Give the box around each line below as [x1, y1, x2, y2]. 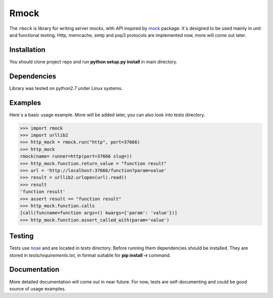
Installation [9, 45, 45, 54]
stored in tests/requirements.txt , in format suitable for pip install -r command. [9, 252, 171, 258]
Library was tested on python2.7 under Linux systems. [9, 85, 123, 91]
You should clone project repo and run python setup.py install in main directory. [9, 59, 177, 65]
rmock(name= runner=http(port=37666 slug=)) [20, 154, 132, 159]
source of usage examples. [9, 285, 66, 291]
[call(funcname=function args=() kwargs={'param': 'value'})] [20, 210, 177, 216]
